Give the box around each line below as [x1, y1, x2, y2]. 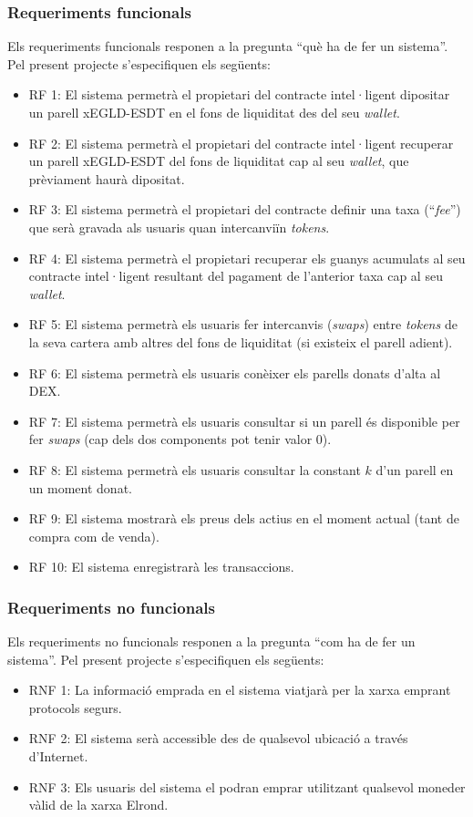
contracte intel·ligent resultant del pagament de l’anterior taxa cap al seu [28, 266, 443, 285]
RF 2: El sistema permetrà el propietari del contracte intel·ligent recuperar [28, 133, 454, 152]
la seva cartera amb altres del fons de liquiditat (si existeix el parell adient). [28, 332, 453, 351]
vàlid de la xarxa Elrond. [28, 795, 169, 814]
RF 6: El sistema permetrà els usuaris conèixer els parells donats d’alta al [28, 363, 441, 382]
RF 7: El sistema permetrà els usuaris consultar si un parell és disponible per [28, 411, 460, 430]
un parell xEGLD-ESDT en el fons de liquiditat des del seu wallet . [28, 103, 400, 121]
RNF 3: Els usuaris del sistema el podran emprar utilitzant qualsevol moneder [28, 777, 466, 796]
